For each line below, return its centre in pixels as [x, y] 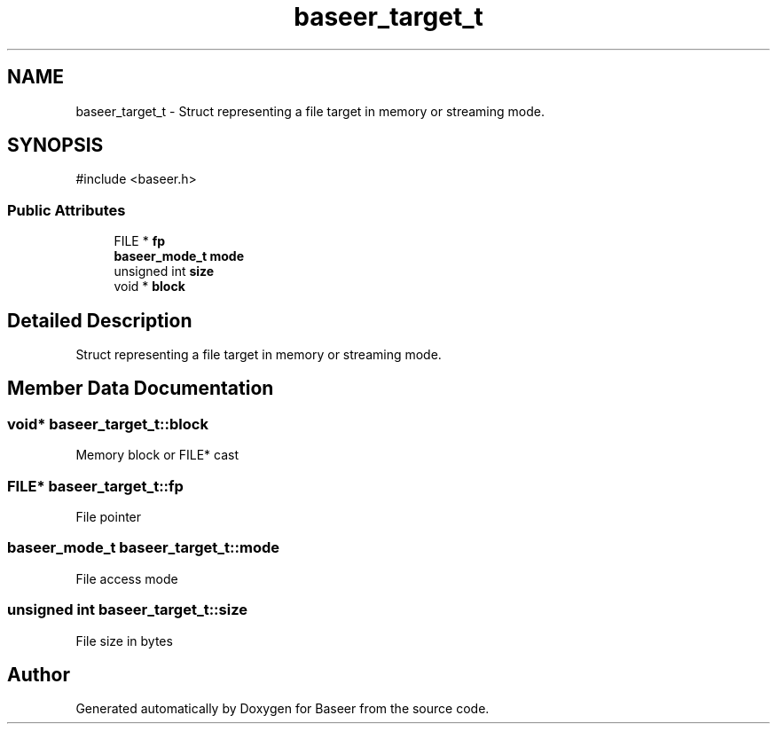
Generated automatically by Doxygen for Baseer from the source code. [283, 709]
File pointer [109, 517]
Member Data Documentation [141, 389]
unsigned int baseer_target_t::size [127, 610]
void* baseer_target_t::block [108, 424]
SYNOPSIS [55, 145]
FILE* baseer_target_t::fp [95, 486]
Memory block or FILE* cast [157, 455]
